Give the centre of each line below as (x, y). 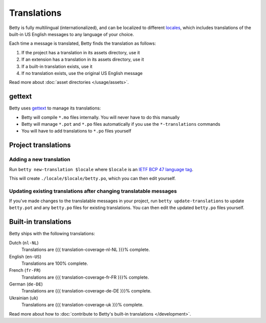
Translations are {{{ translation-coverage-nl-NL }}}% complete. (86, 250)
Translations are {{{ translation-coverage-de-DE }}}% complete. (86, 291)
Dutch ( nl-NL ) (24, 243)
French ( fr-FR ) (25, 270)
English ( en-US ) (25, 256)
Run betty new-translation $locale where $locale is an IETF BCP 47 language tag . (101, 169)
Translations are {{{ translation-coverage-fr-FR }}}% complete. (85, 277)
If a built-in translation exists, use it (57, 66)
